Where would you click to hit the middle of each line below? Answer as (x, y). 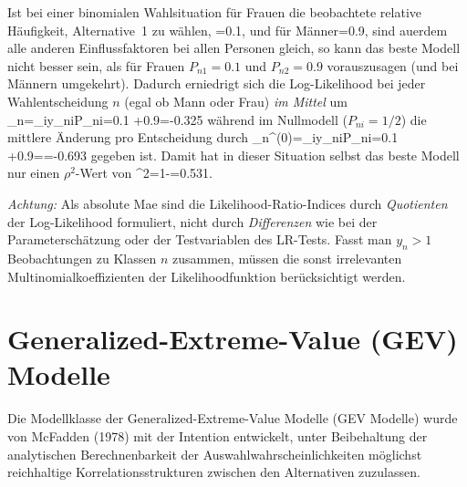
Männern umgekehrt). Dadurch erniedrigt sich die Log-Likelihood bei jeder (217, 83)
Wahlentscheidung (58, 101)
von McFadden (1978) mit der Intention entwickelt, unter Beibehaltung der (218, 436)
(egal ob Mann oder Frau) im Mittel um (236, 101)
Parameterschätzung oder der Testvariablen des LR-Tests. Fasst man (200, 239)
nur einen (34, 173)
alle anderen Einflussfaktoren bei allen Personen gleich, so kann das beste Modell (234, 48)
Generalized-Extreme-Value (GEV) (233, 339)
